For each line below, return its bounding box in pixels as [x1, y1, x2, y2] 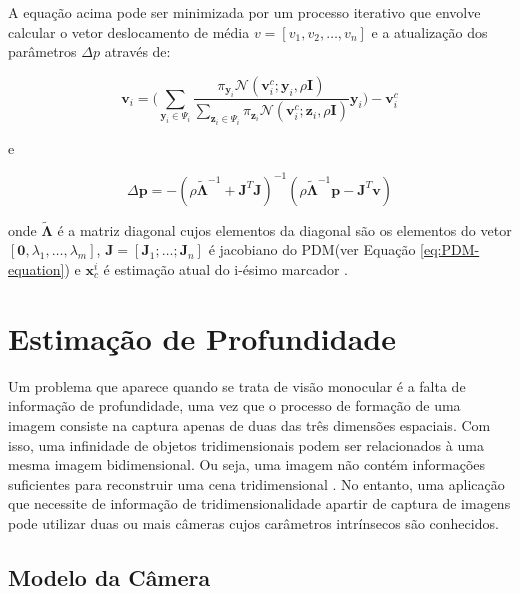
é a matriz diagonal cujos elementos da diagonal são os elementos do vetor [57, 219, 512, 240]
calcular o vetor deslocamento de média [8, 21, 250, 42]
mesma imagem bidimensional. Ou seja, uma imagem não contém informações [8, 454, 486, 475]
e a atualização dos [371, 21, 488, 42]
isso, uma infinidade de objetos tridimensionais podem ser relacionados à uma [8, 434, 484, 455]
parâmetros [8, 41, 77, 62]
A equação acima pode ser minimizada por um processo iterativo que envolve [8, 2, 481, 22]
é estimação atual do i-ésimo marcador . [103, 259, 349, 279]
